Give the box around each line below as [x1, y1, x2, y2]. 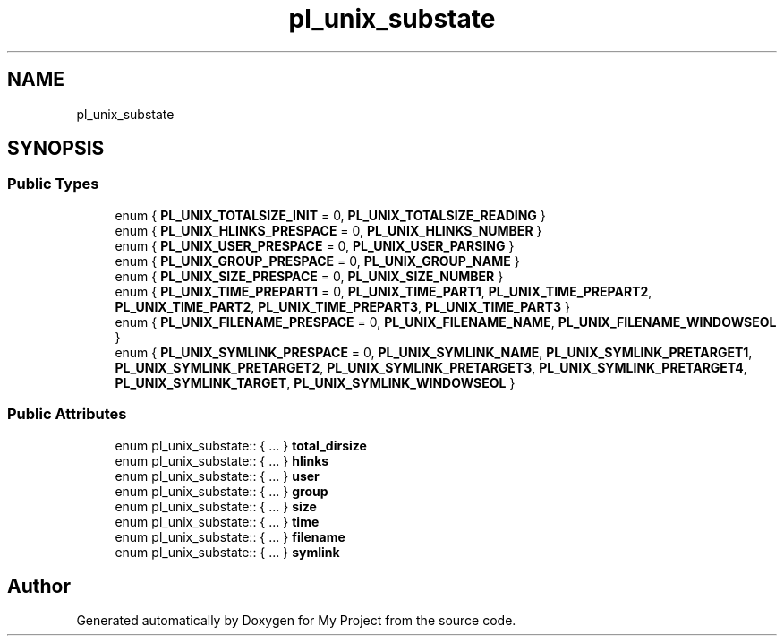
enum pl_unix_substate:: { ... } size [115, 498, 317, 514]
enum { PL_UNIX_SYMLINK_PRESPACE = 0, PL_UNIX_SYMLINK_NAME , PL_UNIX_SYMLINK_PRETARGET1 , [115, 344, 753, 360]
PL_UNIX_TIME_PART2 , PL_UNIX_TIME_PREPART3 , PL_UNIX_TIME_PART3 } [115, 298, 570, 314]
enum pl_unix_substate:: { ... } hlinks [115, 452, 329, 468]
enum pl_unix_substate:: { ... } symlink [115, 544, 340, 560]
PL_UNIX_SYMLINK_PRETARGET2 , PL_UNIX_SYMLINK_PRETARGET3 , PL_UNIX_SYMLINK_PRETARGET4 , [115, 359, 747, 375]
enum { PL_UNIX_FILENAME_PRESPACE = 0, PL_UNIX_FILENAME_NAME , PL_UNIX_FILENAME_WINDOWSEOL [115, 313, 777, 330]
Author [7, 574, 71, 597]
